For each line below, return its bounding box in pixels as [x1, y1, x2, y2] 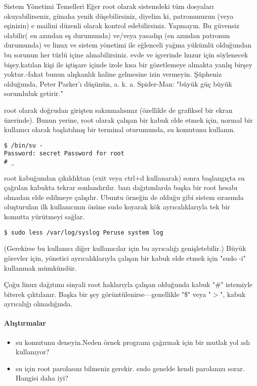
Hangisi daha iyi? [15, 373, 69, 383]
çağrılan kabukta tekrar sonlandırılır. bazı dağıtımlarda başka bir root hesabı [4, 182, 238, 193]
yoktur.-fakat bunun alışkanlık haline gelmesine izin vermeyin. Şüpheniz [4, 69, 222, 79]
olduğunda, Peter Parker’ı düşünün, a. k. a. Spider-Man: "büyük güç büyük [4, 78, 232, 89]
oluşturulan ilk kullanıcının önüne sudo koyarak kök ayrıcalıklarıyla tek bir [4, 201, 230, 212]
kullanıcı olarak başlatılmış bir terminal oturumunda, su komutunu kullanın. [4, 124, 235, 135]
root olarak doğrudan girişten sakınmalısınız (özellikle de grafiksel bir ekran [4, 104, 233, 115]
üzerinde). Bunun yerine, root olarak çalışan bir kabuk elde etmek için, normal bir [4, 114, 253, 125]
